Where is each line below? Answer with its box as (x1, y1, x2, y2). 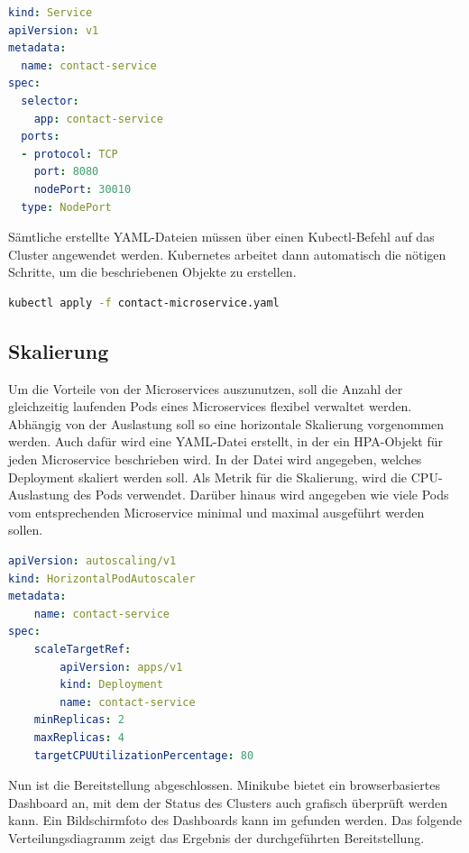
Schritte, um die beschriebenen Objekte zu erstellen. (8, 262, 297, 281)
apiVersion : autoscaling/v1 (8, 555, 177, 568)
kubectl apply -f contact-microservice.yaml (8, 296, 280, 309)
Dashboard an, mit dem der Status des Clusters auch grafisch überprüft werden (8, 793, 448, 812)
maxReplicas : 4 (33, 730, 124, 744)
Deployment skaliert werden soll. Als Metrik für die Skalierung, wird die (8, 467, 408, 486)
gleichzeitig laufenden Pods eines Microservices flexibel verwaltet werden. (8, 397, 412, 416)
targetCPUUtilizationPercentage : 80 (33, 748, 254, 762)
